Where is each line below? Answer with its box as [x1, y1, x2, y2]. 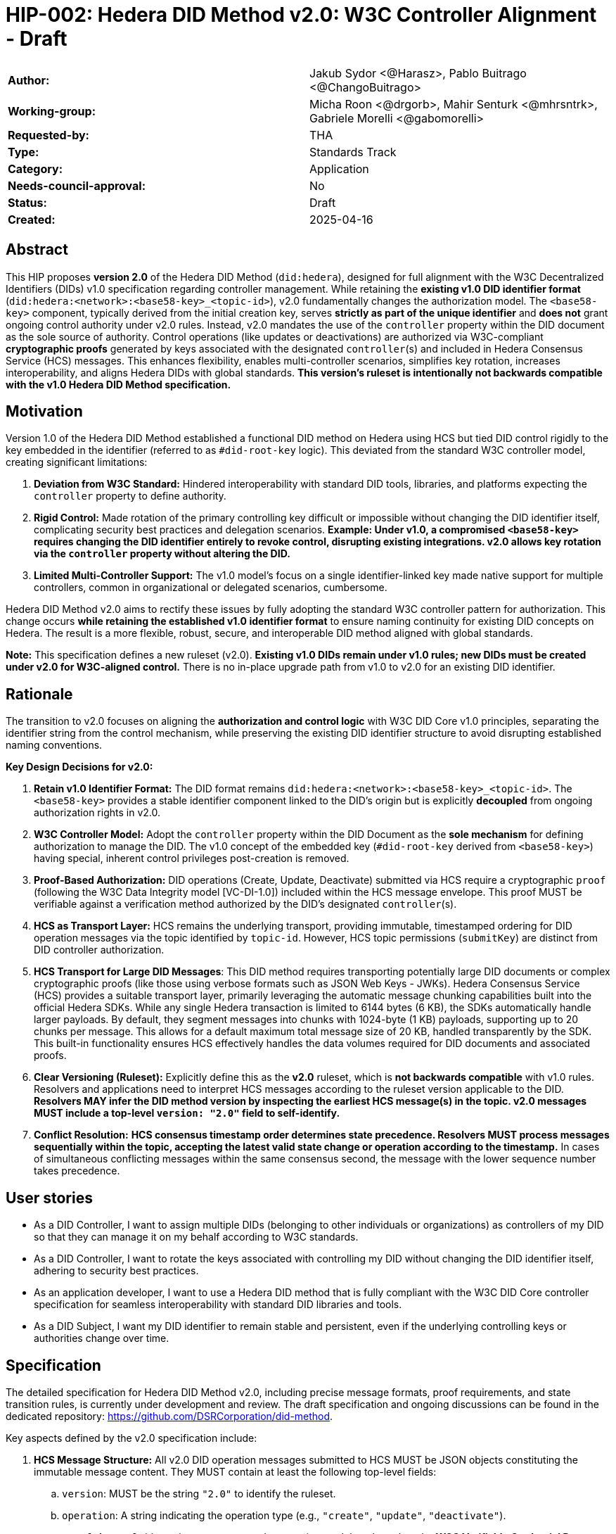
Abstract [6, 241, 68, 259]
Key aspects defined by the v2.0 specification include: [6, 1431, 257, 1444]
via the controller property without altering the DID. [34, 547, 290, 560]
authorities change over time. [34, 1332, 169, 1345]
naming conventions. [6, 739, 103, 752]
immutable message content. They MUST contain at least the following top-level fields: [34, 1465, 437, 1478]
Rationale [6, 685, 73, 703]
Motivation [6, 402, 83, 421]
